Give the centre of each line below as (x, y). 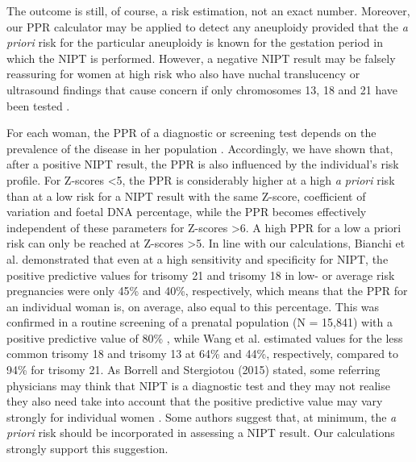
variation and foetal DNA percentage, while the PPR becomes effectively (187, 212)
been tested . (38, 105)
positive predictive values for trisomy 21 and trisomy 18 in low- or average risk (201, 275)
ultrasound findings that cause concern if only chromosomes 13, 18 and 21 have (202, 89)
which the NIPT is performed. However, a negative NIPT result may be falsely (201, 58)
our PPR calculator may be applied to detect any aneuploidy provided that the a (207, 26)
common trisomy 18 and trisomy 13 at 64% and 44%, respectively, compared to (203, 354)
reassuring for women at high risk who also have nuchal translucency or (183, 74)
